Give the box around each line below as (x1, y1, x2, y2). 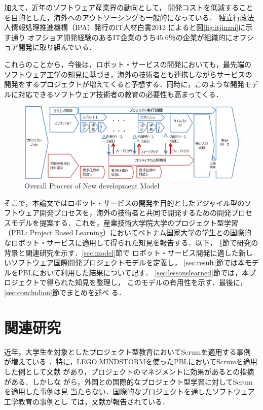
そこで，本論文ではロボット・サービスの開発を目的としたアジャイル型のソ (4, 197, 252, 208)
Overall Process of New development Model (24, 180, 160, 191)
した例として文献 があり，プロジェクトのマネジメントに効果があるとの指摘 (4, 366, 254, 376)
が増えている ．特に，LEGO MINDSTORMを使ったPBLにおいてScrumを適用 (4, 356, 257, 367)
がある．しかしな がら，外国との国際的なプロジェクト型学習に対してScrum (4, 376, 253, 387)
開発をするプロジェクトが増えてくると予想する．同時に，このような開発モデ (4, 79, 258, 89)
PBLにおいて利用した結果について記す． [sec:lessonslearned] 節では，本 (18, 267, 249, 277)
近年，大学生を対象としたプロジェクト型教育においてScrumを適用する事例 (4, 346, 251, 357)
